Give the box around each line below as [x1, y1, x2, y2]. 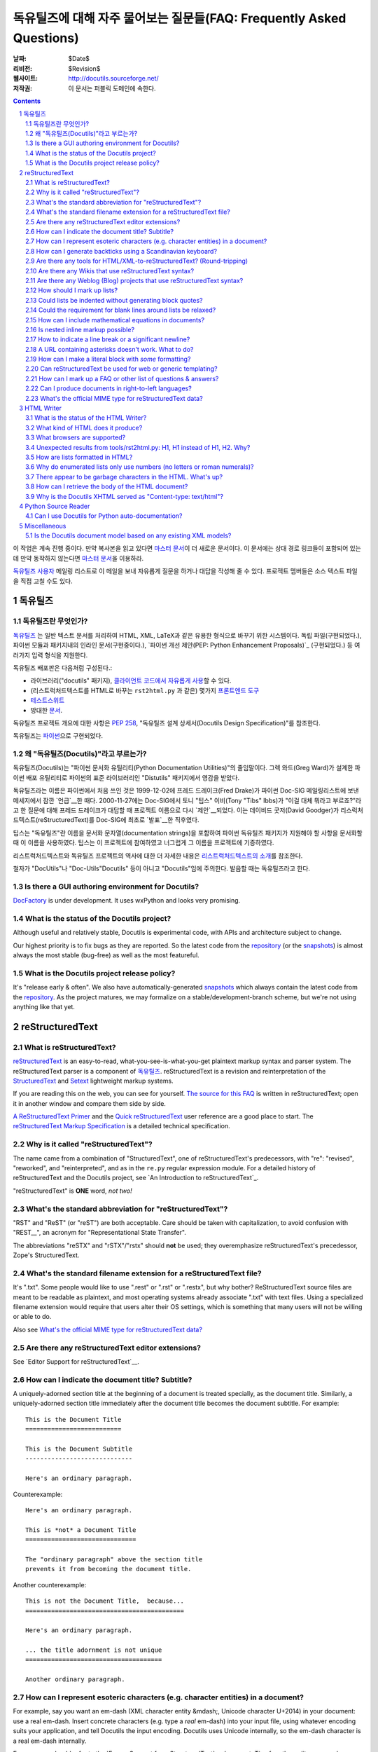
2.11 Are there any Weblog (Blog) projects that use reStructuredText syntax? [25, 276, 244, 285]
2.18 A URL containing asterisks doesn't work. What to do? [25, 345, 194, 353]
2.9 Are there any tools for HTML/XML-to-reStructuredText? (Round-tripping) [25, 256, 248, 266]
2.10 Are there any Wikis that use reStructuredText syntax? [25, 266, 195, 275]
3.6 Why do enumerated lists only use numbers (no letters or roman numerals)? [25, 463, 254, 471]
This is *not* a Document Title [25, 1526, 136, 1534]
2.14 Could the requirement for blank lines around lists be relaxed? [25, 306, 216, 315]
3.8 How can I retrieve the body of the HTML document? [25, 482, 188, 491]
